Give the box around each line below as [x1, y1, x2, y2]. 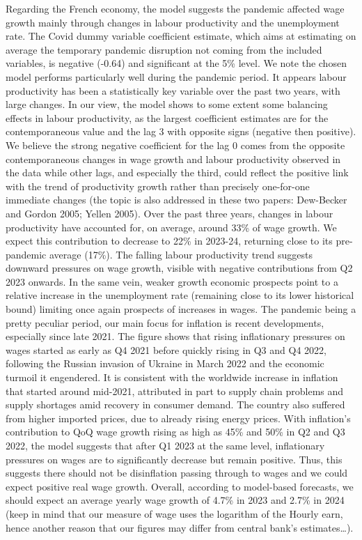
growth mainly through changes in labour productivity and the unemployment [6, 15, 340, 29]
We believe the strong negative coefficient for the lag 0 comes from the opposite [6, 137, 345, 152]
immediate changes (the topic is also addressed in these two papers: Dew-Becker [6, 192, 347, 207]
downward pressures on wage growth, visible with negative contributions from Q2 [6, 261, 353, 275]
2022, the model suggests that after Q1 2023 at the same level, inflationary [6, 438, 325, 452]
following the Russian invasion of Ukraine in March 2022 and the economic [6, 356, 324, 371]
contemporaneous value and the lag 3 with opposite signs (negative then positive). [6, 124, 356, 139]
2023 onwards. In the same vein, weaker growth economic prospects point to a [6, 274, 338, 288]
